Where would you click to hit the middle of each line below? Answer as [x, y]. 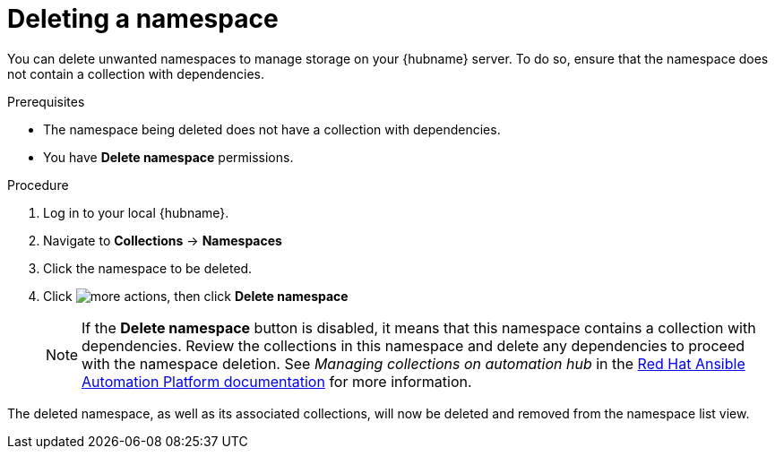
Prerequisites [46, 101]
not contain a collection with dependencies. [136, 73]
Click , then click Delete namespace [196, 296]
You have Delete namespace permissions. [168, 157]
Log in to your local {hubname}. [136, 212]
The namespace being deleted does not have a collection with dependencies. [272, 129]
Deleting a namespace [143, 19]
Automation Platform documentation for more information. [277, 381]
